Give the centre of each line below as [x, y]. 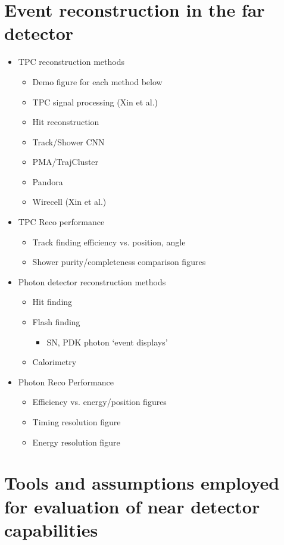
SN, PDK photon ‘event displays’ [107, 342]
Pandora [48, 181]
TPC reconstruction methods [71, 62]
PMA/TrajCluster [65, 162]
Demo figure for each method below [97, 81]
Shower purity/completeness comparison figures [119, 262]
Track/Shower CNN [68, 141]
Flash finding [56, 322]
